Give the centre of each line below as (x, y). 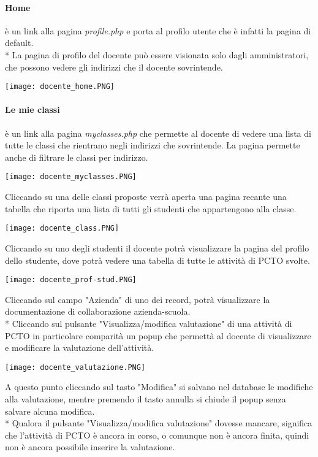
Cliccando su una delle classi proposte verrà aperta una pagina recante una (146, 197)
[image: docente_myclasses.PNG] (71, 177)
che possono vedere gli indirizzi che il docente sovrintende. (114, 67)
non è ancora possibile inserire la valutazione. (90, 447)
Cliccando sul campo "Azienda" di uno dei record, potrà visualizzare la (138, 299)
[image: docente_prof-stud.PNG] (71, 280)
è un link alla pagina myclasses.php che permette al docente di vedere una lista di (158, 133)
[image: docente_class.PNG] (62, 228)
